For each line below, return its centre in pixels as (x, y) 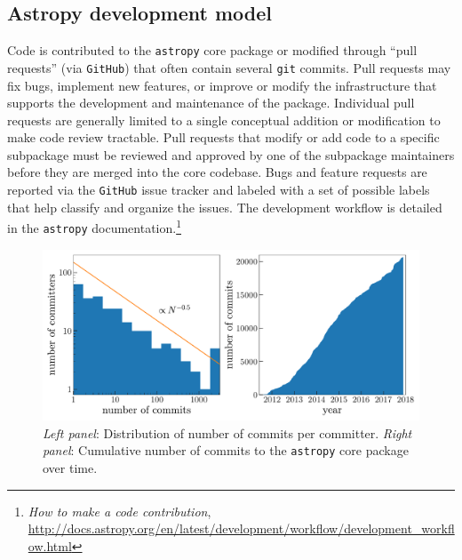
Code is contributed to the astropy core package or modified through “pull (212, 50)
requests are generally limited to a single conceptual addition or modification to (224, 120)
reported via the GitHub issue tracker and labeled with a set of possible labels (219, 190)
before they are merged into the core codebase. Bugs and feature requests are (217, 172)
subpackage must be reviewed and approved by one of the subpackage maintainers (231, 154)
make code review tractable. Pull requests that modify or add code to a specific (223, 137)
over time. (70, 468)
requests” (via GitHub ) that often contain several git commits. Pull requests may (229, 67)
